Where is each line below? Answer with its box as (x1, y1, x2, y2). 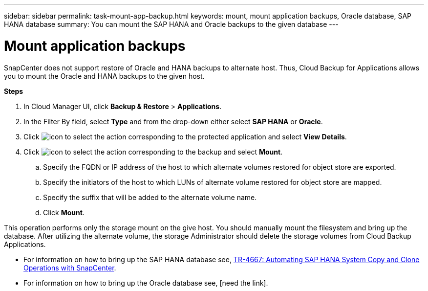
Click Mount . (43, 208, 85, 217)
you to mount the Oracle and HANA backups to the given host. (4, 71, 205, 80)
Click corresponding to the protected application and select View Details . (23, 132, 347, 141)
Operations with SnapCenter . (23, 263, 116, 272)
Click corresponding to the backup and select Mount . (23, 147, 283, 156)
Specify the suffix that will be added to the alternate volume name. (43, 193, 257, 201)
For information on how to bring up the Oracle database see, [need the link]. (23, 278, 268, 287)
